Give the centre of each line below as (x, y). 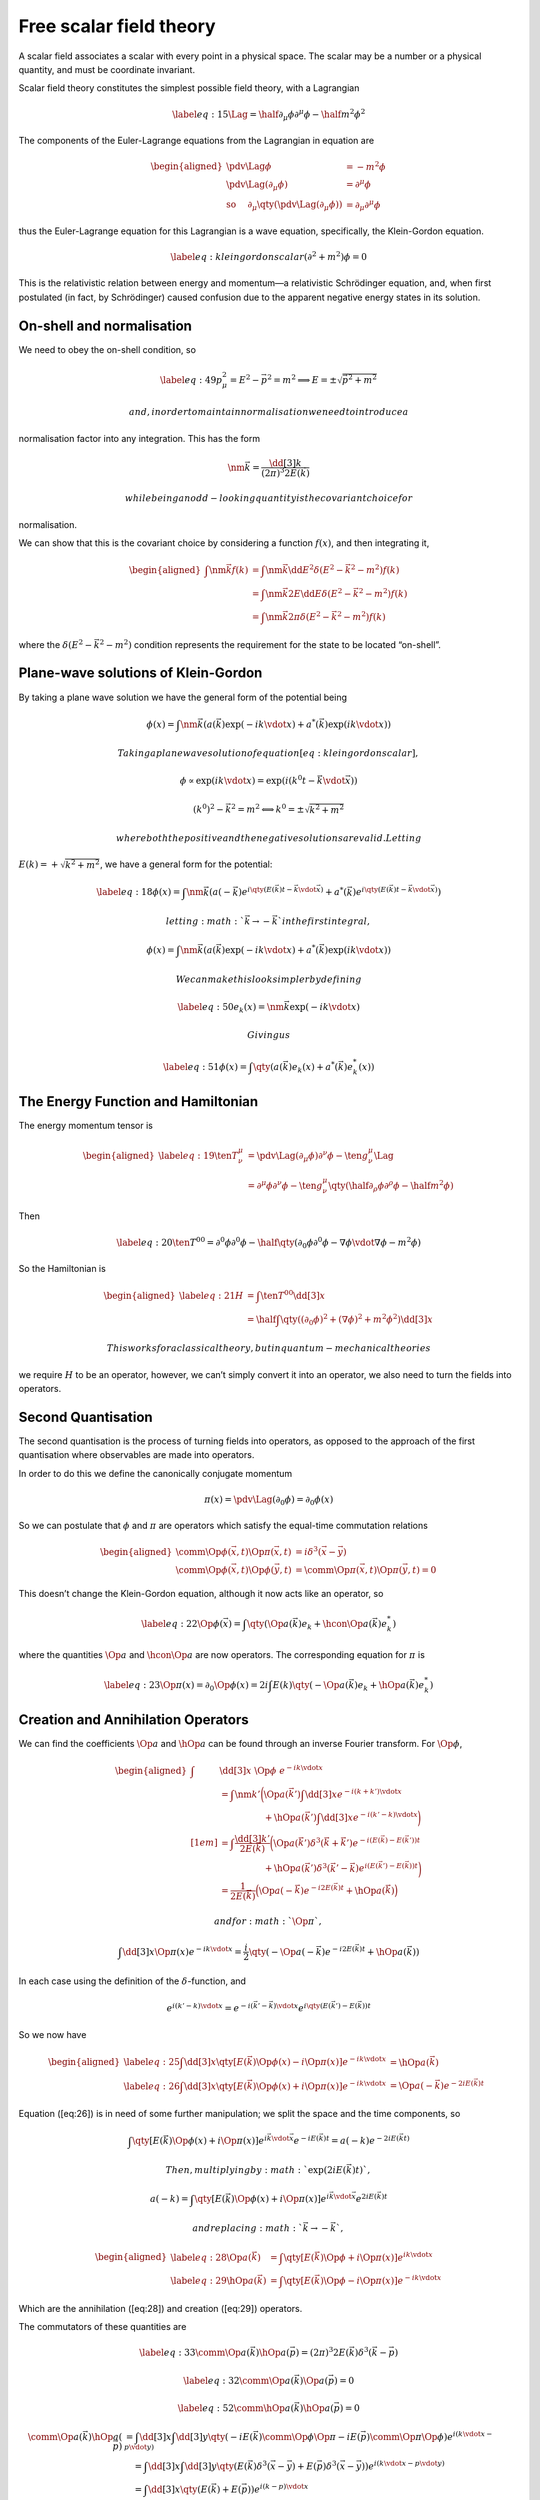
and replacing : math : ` (247, 2228)
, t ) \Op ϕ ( (255, 1569)
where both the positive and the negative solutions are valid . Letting (268, 838)
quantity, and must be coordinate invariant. (106, 69)
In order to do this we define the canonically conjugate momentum (155, 1473)
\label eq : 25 (151, 2062)
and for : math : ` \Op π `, (267, 1921)
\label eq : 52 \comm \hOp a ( (236, 2408)
